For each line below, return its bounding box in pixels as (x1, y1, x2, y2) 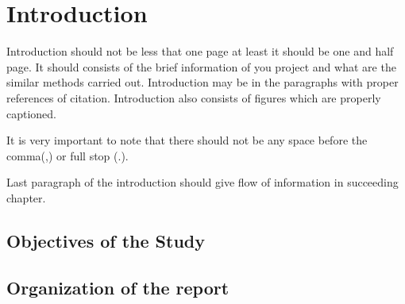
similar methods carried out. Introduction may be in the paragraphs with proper (6, 74, 399, 90)
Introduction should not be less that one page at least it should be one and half (6, 43, 394, 60)
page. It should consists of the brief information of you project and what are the (6, 58, 396, 75)
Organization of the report (6, 275, 229, 299)
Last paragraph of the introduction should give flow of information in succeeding (6, 174, 399, 190)
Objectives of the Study (6, 228, 206, 252)
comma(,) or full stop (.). (6, 147, 129, 164)
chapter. (6, 189, 46, 206)
